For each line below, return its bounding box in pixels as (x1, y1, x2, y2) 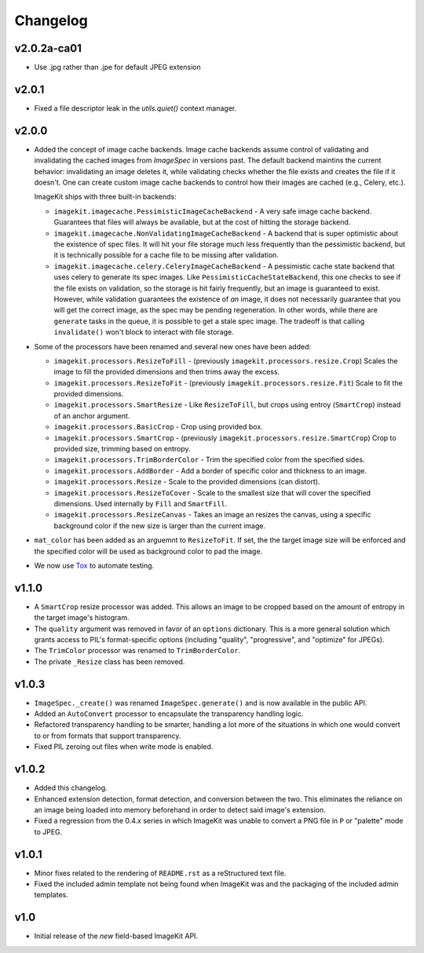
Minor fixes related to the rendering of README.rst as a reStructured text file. (34, 868, 287, 878)
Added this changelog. (34, 783, 108, 793)
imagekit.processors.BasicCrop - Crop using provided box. (53, 422, 263, 432)
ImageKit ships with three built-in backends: (34, 192, 177, 202)
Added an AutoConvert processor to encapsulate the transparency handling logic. (34, 709, 304, 718)
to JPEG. (34, 827, 63, 836)
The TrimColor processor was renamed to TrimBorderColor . (34, 646, 241, 655)
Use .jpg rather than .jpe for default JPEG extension (34, 63, 201, 72)
